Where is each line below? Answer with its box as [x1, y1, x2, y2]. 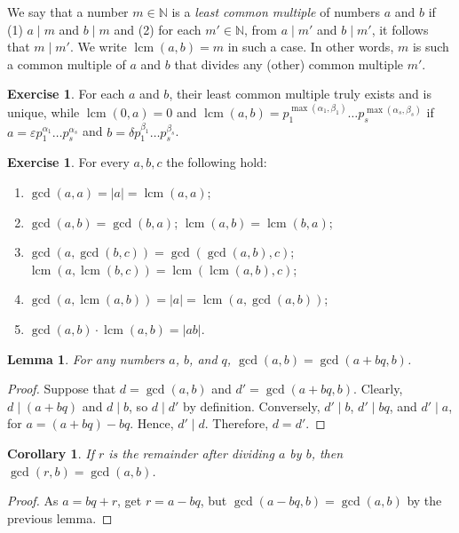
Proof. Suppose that [7, 379, 116, 398]
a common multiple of [7, 54, 126, 73]
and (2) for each [114, 20, 202, 38]
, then [311, 443, 344, 462]
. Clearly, [353, 379, 403, 398]
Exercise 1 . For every [7, 153, 130, 171]
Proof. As [7, 491, 59, 510]
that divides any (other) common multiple [174, 54, 403, 73]
